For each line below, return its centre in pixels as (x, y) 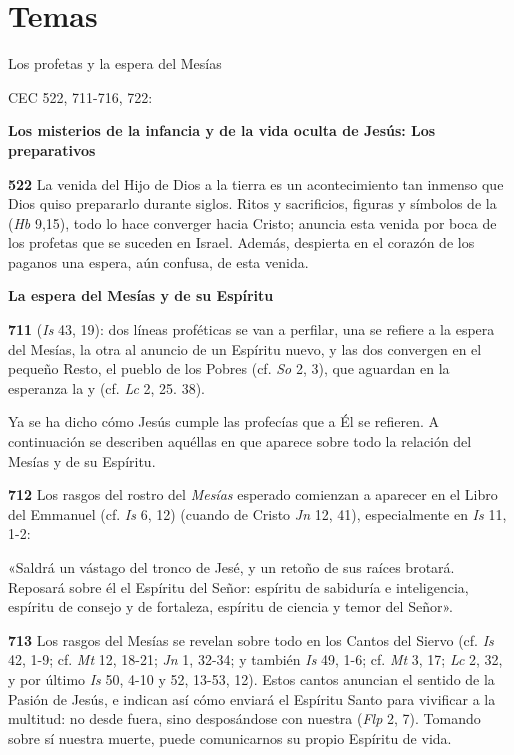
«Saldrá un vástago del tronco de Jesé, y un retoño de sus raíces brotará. (231, 567)
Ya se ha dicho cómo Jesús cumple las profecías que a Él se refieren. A (224, 421)
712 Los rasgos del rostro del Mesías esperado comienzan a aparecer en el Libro (253, 494)
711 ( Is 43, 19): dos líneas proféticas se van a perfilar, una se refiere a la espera (251, 329)
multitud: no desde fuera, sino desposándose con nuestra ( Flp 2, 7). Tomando (244, 718)
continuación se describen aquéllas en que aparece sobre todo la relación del (240, 441)
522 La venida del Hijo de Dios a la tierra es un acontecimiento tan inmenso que (256, 183)
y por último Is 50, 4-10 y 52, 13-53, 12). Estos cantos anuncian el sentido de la (251, 678)
